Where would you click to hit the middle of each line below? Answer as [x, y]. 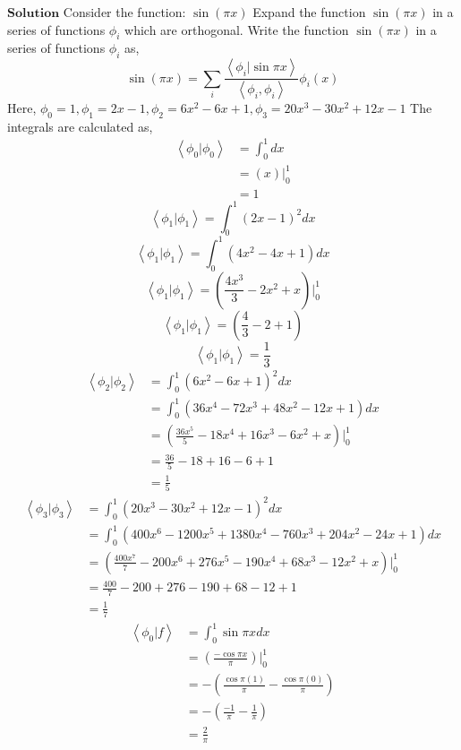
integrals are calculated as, [80, 126]
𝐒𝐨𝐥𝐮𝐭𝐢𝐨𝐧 [34, 13]
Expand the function [309, 12]
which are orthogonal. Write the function [237, 29]
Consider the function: [124, 12]
